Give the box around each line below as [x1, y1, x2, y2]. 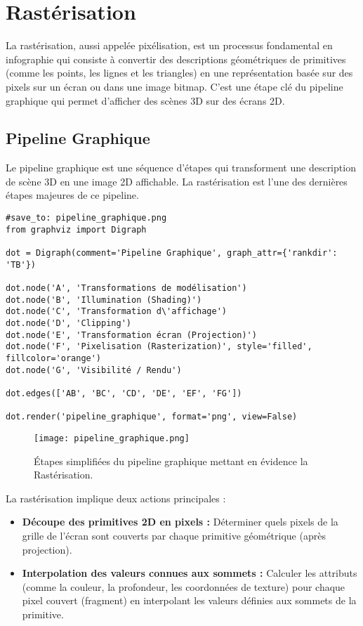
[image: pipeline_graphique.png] [34, 433, 190, 443]
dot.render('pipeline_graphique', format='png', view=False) [6, 412, 298, 422]
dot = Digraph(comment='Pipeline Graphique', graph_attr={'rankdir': [6, 248, 338, 259]
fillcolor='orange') [6, 353, 102, 363]
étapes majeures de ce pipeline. [6, 188, 139, 202]
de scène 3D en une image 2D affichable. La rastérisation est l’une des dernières [6, 174, 348, 188]
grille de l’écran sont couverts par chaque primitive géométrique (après [22, 528, 326, 542]
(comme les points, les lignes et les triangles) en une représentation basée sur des [6, 65, 353, 80]
